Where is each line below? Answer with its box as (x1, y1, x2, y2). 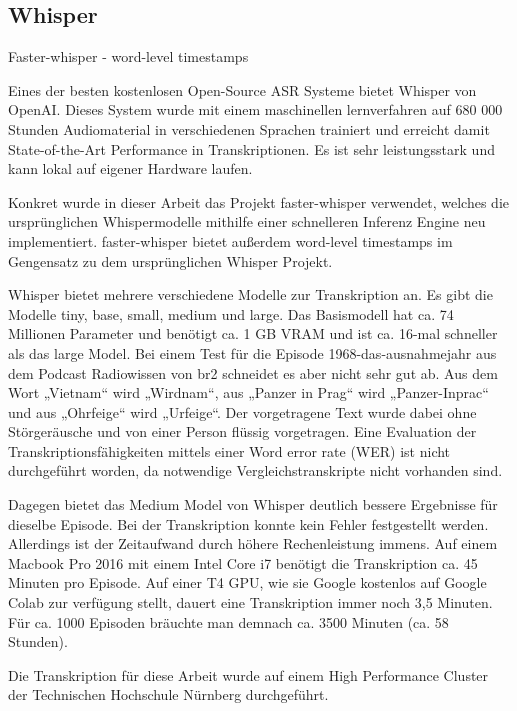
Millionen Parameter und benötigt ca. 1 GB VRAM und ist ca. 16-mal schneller (8, 323, 498, 344)
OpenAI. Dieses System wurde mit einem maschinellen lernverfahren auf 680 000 (8, 99, 503, 120)
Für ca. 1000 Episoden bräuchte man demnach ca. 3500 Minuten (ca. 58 (8, 611, 449, 632)
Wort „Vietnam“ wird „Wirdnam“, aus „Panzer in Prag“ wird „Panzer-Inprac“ (8, 382, 489, 403)
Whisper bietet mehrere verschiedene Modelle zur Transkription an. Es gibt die (8, 284, 493, 305)
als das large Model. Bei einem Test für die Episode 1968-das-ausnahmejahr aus (8, 342, 497, 363)
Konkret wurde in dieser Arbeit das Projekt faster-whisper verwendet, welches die (8, 191, 509, 212)
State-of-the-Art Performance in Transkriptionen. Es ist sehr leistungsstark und (8, 138, 495, 159)
